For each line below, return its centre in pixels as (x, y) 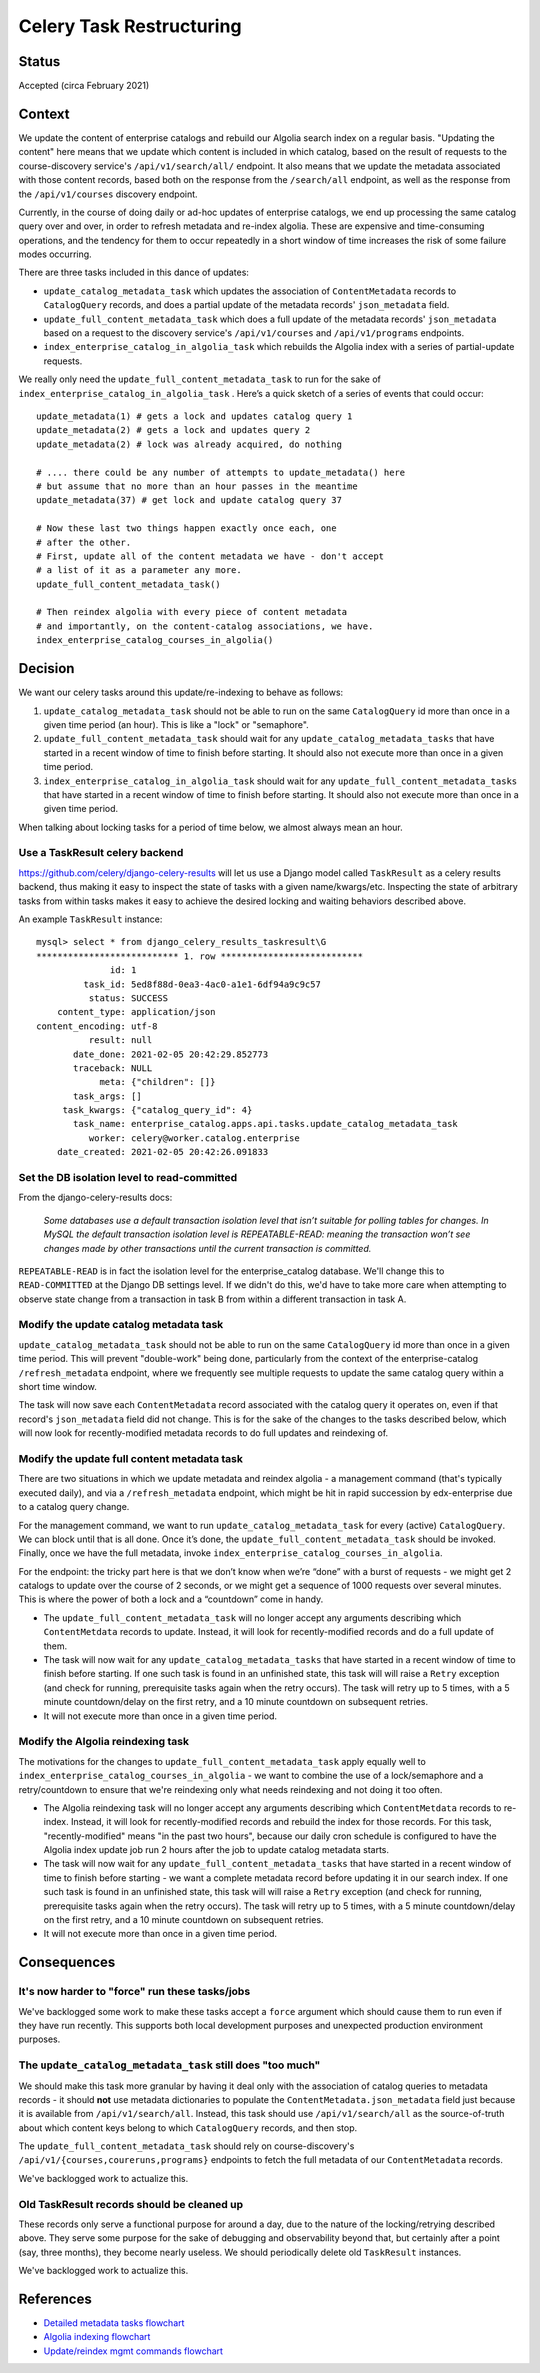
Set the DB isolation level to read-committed (128, 1177)
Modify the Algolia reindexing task (104, 1742)
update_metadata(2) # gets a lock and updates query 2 (173, 430)
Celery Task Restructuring (130, 26)
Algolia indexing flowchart (97, 2337)
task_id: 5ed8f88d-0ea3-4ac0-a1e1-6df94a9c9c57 (202, 984)
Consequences (67, 1962)
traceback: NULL (113, 1068)
